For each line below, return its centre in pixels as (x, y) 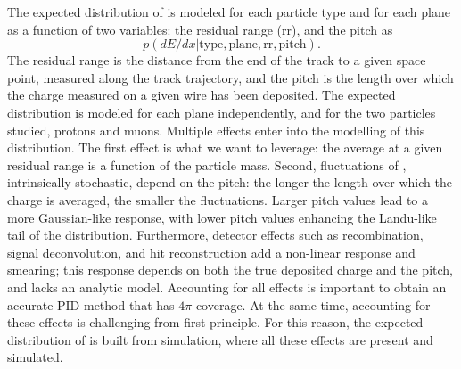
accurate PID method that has (91, 304)
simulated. (35, 357)
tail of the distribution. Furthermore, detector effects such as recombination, (215, 235)
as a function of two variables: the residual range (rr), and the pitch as (200, 29)
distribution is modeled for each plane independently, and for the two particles (222, 112)
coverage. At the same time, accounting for (313, 304)
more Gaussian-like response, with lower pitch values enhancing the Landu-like (222, 217)
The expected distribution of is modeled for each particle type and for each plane (229, 12)
